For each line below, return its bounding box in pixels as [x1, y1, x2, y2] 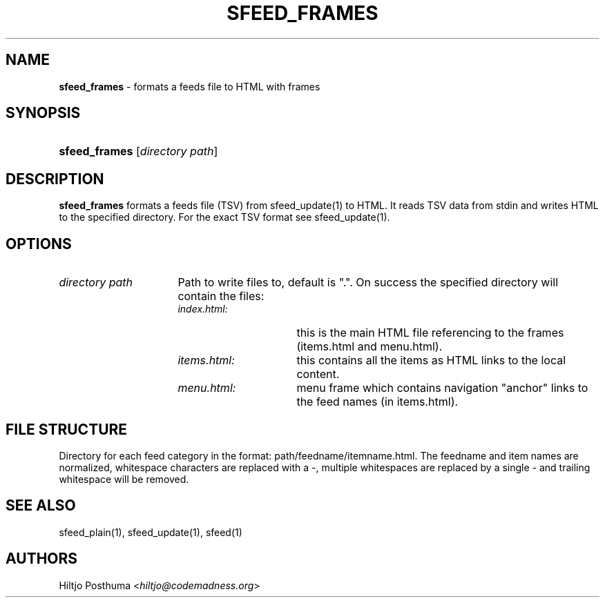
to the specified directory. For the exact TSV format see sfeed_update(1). [59, 211, 390, 224]
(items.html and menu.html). [296, 339, 443, 354]
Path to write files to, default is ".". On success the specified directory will [177, 275, 558, 290]
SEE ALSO [6, 497, 76, 515]
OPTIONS [6, 235, 72, 253]
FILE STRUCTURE [6, 420, 128, 438]
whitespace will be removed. [59, 473, 189, 485]
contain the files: [177, 289, 265, 304]
